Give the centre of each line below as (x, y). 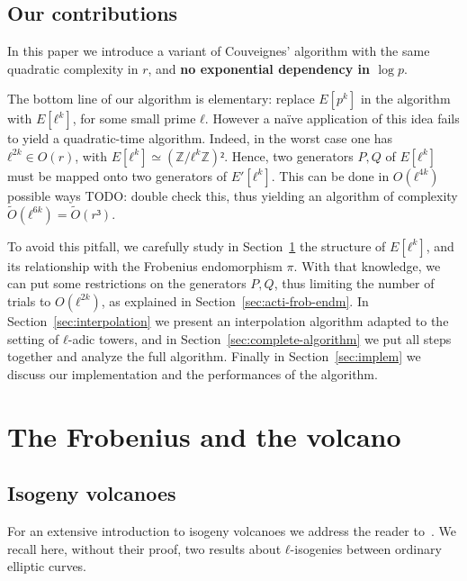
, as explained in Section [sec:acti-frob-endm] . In (235, 300)
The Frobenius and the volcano (204, 436)
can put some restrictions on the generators (127, 283)
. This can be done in (330, 175)
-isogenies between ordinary (366, 548)
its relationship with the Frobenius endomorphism (145, 265)
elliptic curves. (47, 566)
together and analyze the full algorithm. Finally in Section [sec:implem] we (214, 356)
